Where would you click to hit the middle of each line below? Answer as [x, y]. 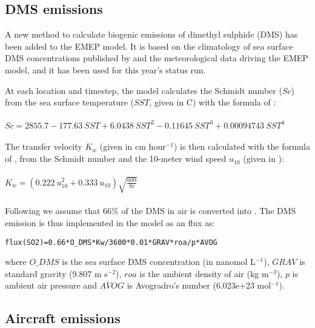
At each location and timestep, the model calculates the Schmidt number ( [144, 90]
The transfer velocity [44, 146]
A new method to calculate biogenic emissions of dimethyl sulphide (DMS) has [151, 34]
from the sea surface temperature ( [70, 102]
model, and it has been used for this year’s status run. [105, 69]
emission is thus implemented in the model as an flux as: [110, 222]
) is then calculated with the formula [242, 146]
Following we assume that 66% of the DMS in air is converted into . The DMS [151, 211]
